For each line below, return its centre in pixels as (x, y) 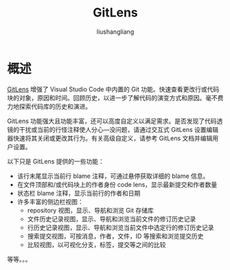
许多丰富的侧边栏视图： (50, 201)
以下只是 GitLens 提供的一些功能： (56, 161)
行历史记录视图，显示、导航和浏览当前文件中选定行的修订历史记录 (120, 227)
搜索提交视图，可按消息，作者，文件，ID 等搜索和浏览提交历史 (115, 236)
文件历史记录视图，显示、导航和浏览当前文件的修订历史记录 (112, 218)
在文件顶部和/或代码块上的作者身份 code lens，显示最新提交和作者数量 (117, 184)
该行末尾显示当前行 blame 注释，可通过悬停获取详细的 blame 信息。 (113, 176)
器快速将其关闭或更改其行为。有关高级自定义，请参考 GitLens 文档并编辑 (110, 138)
